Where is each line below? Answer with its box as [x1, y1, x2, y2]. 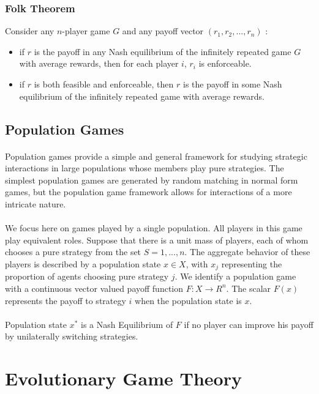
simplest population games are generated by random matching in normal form [5, 173, 298, 186]
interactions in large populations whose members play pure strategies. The [5, 162, 284, 174]
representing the [221, 257, 282, 270]
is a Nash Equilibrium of [81, 318, 173, 330]
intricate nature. [5, 197, 66, 210]
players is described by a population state [5, 257, 161, 270]
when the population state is [135, 294, 242, 307]
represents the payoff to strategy [5, 294, 126, 307]
